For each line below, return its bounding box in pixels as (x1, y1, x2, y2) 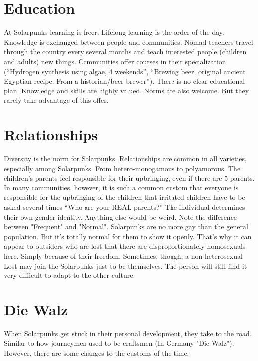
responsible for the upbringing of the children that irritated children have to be (4, 192, 245, 202)
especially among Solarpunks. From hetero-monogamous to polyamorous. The (4, 163, 241, 173)
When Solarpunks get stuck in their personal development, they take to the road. (4, 328, 252, 338)
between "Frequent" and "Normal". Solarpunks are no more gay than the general (4, 221, 248, 232)
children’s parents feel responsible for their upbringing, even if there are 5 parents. (4, 173, 255, 183)
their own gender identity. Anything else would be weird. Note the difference (4, 211, 237, 222)
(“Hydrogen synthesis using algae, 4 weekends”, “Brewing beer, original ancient (4, 66, 246, 76)
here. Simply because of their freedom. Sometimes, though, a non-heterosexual (4, 250, 243, 261)
